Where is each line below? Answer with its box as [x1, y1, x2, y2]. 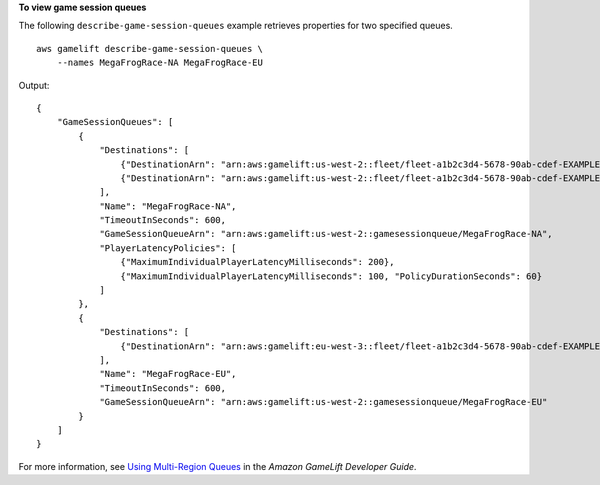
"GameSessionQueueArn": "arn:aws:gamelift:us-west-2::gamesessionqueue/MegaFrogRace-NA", [99, 228, 554, 240]
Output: [18, 79, 50, 91]
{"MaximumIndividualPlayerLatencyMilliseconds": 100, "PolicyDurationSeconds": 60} [120, 270, 543, 282]
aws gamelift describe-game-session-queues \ [36, 43, 264, 54]
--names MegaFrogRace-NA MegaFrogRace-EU [56, 57, 264, 69]
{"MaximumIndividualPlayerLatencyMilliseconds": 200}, [120, 256, 395, 268]
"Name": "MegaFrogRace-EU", [99, 368, 237, 380]
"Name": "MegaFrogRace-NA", [99, 200, 237, 212]
